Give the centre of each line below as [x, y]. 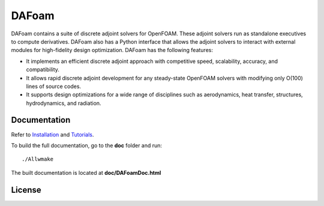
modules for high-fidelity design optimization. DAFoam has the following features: [112, 50]
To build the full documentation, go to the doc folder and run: [86, 145]
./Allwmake [38, 159]
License [26, 190]
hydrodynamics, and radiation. [64, 103]
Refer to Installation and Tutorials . [52, 134]
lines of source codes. [53, 86]
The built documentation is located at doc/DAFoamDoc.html [86, 172]
